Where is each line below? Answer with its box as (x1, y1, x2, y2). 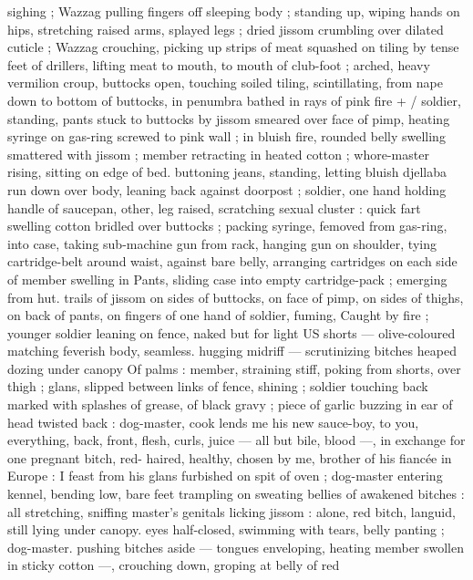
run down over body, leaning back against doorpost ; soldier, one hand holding (7, 180, 447, 199)
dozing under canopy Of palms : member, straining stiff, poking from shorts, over (7, 358, 461, 378)
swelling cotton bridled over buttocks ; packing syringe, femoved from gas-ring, (7, 216, 447, 235)
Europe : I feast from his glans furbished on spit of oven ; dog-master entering (7, 466, 443, 485)
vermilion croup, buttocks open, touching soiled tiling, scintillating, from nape (7, 73, 443, 92)
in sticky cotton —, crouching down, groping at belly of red (7, 555, 340, 575)
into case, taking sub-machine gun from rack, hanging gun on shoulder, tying (7, 233, 437, 253)
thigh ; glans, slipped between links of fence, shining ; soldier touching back (7, 377, 428, 396)
